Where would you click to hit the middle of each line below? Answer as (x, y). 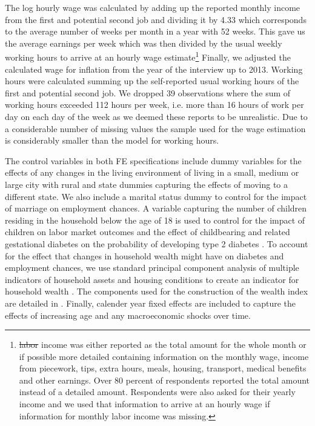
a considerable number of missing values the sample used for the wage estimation (155, 128)
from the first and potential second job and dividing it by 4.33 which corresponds (156, 19)
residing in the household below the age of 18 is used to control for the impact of (155, 220)
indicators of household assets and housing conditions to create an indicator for (152, 279)
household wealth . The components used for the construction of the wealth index (157, 291)
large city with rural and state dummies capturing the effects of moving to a (147, 184)
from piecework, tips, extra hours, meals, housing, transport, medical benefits (163, 368)
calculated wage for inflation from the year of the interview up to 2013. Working (154, 69)
